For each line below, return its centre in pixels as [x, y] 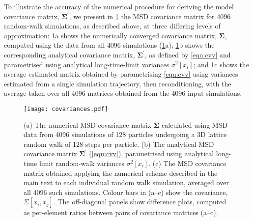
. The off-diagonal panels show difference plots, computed [140, 202]
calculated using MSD [195, 124]
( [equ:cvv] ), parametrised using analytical [152, 153]
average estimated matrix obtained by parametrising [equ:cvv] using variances [121, 74]
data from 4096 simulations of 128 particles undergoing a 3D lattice [125, 134]
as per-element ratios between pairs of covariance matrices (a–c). [121, 212]
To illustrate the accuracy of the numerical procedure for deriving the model [119, 6]
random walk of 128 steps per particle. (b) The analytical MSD [119, 144]
